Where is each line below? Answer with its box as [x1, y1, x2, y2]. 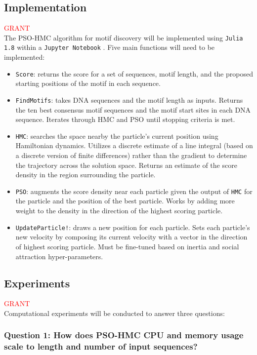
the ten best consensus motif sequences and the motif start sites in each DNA [15, 104, 251, 115]
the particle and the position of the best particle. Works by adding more [15, 196, 235, 206]
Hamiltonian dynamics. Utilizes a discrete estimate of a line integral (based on [15, 140, 253, 151]
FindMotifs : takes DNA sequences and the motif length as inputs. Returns [15, 94, 243, 105]
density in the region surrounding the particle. [15, 169, 156, 180]
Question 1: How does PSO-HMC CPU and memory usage [4, 329, 244, 341]
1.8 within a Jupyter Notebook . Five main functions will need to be [4, 42, 215, 52]
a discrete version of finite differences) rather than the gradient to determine [15, 150, 247, 160]
